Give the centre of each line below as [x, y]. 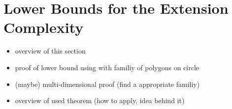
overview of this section [50, 51]
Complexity [44, 27]
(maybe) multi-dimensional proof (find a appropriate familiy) [107, 84]
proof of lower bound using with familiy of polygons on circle [107, 67]
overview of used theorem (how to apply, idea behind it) [100, 100]
